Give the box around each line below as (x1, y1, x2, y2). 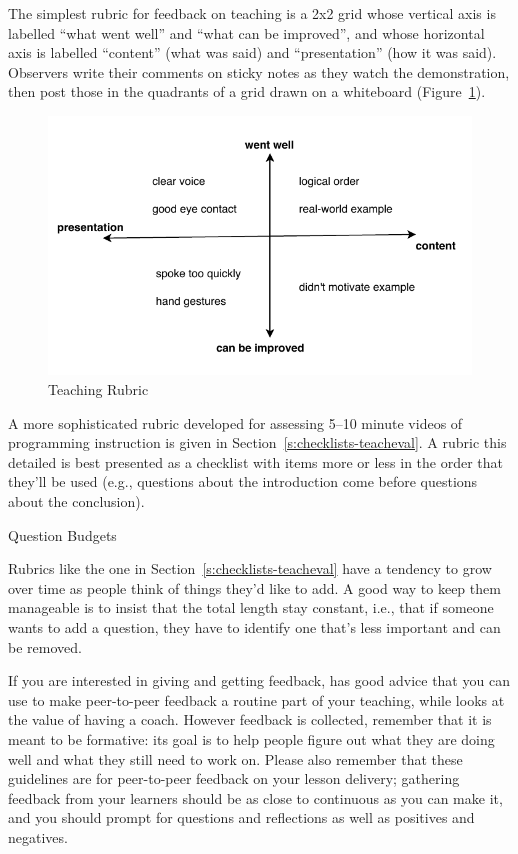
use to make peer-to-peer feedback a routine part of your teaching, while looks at (8, 689, 505, 710)
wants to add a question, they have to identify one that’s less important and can (8, 616, 501, 637)
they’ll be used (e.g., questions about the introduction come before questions (8, 471, 478, 492)
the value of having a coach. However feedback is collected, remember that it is (8, 709, 492, 730)
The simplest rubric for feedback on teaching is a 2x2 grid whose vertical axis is (8, 3, 496, 23)
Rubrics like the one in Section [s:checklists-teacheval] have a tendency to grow (8, 558, 492, 579)
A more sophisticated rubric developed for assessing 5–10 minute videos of (8, 412, 463, 433)
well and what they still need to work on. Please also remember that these (8, 748, 463, 769)
